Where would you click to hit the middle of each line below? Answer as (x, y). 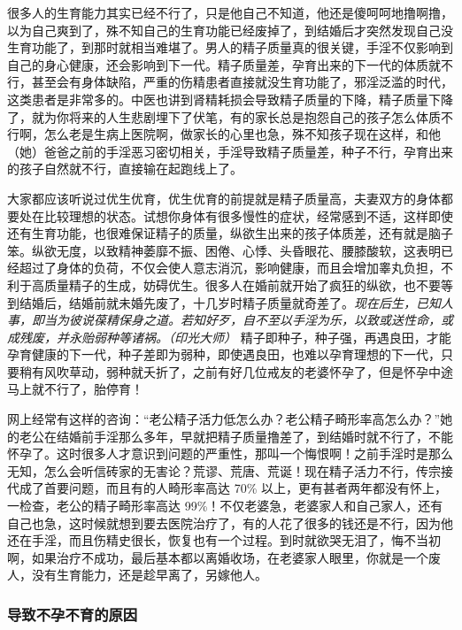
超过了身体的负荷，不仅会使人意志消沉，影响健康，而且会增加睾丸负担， (230, 268)
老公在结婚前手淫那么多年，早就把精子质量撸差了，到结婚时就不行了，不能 (236, 436)
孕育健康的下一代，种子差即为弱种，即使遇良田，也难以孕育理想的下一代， (224, 354)
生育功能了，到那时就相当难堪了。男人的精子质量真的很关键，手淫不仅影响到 (230, 47)
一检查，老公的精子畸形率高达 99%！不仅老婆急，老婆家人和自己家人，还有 (225, 506)
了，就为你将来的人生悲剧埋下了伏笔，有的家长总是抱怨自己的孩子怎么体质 (224, 116)
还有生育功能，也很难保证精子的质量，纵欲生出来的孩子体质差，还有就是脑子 (230, 233)
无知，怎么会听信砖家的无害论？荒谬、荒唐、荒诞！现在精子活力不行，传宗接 (230, 470)
